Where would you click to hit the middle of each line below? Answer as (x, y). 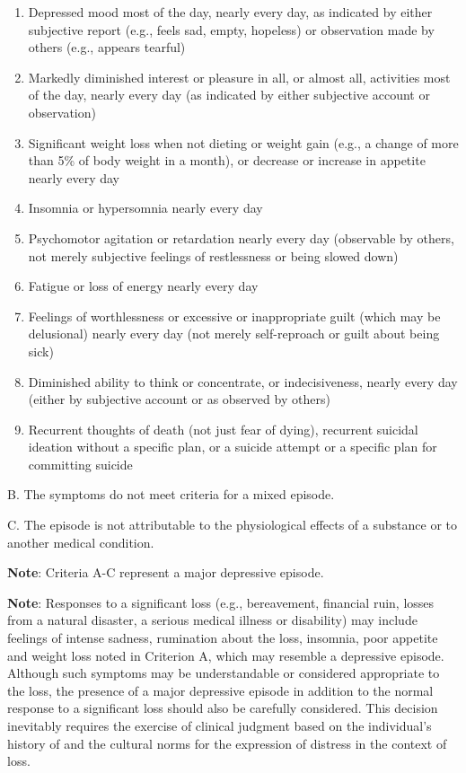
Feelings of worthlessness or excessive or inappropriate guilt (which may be (234, 316)
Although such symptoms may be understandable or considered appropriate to (224, 673)
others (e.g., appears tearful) (107, 47)
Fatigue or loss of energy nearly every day (143, 286)
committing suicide (80, 464)
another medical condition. (81, 542)
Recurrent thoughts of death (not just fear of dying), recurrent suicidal (223, 429)
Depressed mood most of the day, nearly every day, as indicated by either (230, 12)
